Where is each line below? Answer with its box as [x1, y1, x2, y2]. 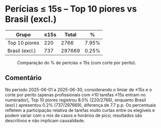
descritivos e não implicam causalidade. [5, 117, 85, 123]
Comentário [5, 74, 42, 82]
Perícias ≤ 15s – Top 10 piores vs [5, 3, 137, 15]
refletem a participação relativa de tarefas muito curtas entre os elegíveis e [5, 107, 155, 113]
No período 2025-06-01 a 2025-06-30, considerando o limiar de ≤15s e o [5, 86, 152, 93]
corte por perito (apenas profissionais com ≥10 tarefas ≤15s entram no [5, 92, 146, 97]
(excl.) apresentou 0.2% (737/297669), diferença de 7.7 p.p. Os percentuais [5, 102, 156, 108]
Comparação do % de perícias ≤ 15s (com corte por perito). [17, 60, 137, 65]
